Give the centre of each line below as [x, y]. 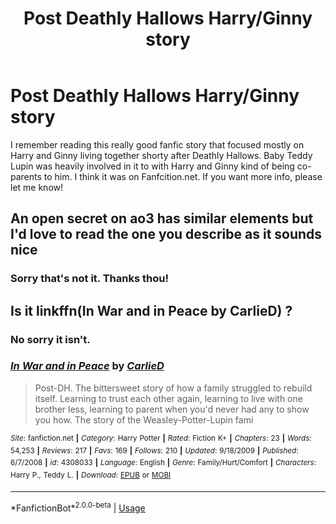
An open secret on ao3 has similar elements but [162, 218]
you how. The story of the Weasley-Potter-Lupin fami [144, 419]
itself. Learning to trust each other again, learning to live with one [168, 398]
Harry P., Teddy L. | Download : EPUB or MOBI [91, 475]
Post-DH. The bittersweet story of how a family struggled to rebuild [173, 388]
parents [26, 176]
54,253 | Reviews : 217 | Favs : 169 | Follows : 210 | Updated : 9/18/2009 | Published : [154, 450]
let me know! [37, 187]
